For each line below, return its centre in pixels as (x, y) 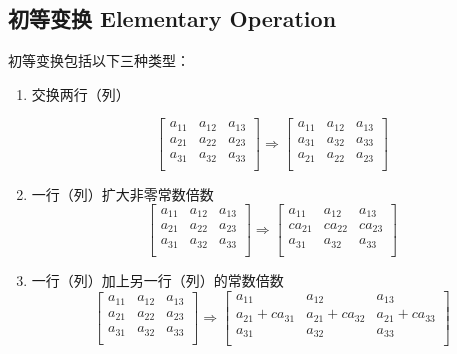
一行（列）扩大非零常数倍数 (122, 193)
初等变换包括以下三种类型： (99, 60)
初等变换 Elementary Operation (172, 18)
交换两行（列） (80, 93)
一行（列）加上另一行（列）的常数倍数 (157, 279)
